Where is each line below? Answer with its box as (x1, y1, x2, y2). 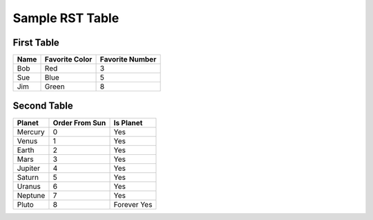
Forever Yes (113, 199, 153, 209)
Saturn (17, 172, 39, 182)
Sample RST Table (12, 10, 119, 26)
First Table (12, 37, 60, 48)
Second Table (12, 100, 73, 112)
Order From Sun (52, 118, 106, 127)
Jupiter (17, 163, 41, 173)
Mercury (17, 127, 45, 136)
